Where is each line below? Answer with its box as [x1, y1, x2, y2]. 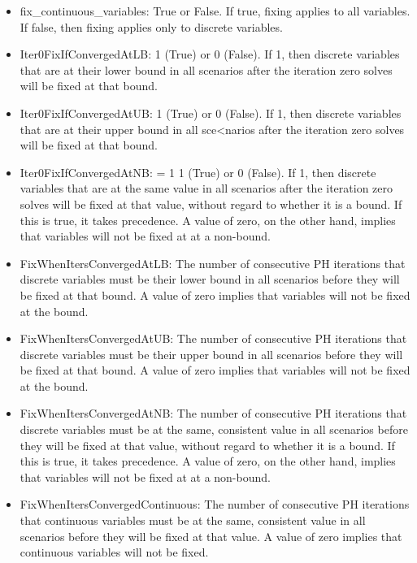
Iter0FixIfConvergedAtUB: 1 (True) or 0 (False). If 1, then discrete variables [20, 104, 402, 121]
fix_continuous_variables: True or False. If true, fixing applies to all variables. [20, 2, 410, 19]
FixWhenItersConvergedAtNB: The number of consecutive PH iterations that [20, 405, 407, 422]
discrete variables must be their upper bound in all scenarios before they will [20, 345, 403, 362]
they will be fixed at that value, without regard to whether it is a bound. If [20, 436, 395, 453]
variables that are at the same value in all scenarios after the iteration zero [20, 180, 393, 197]
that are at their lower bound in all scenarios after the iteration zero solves [20, 61, 393, 78]
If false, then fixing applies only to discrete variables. [20, 18, 283, 35]
